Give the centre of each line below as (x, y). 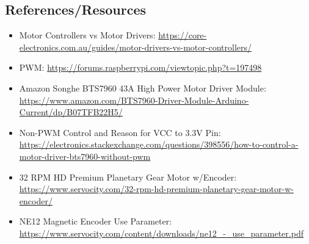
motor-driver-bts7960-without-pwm (85, 156)
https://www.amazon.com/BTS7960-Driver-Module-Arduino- (134, 100)
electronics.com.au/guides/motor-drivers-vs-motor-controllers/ (135, 47)
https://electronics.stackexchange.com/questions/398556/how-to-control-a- (159, 144)
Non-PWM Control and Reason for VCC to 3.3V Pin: (120, 132)
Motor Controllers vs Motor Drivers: (87, 35)
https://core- (183, 35)
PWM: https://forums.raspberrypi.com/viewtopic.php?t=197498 (140, 67)
